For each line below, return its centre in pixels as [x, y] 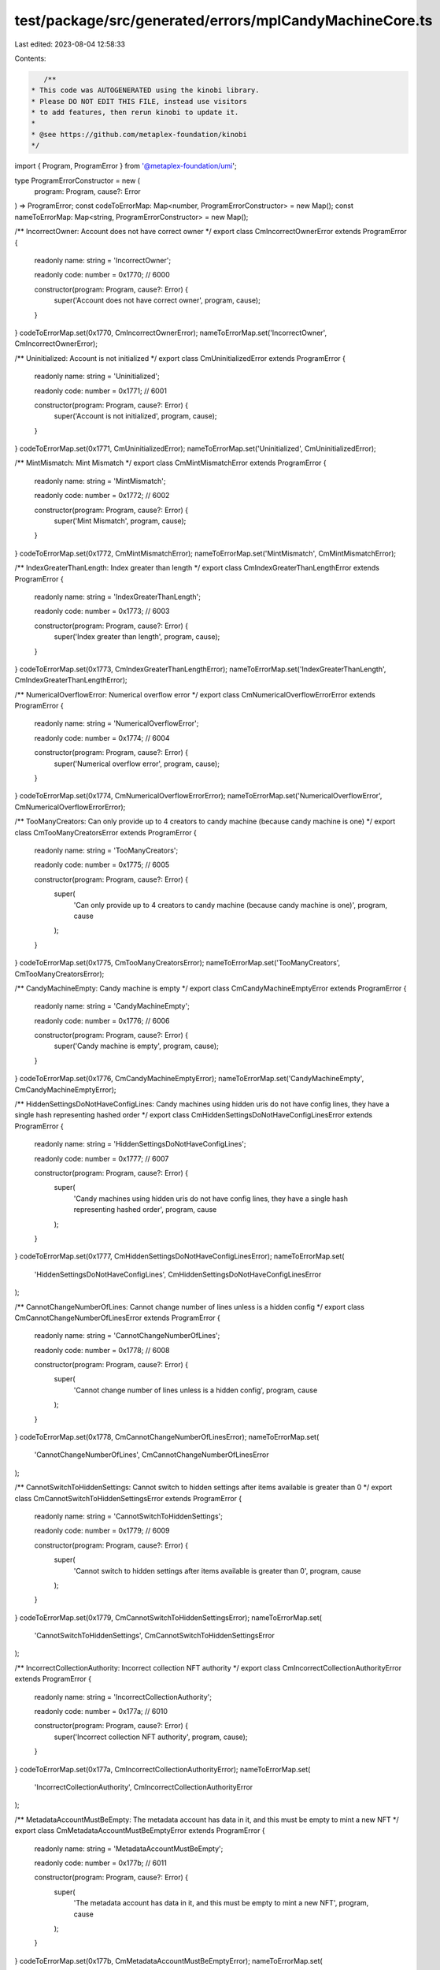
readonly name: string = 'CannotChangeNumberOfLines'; [127, 1336]
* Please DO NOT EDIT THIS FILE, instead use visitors [139, 101]
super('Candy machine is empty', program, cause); [137, 1046]
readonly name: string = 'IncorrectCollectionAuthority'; [123, 1697]
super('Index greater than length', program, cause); [137, 637]
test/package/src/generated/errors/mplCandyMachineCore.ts [224, 20]
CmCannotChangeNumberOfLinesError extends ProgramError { [117, 1318]
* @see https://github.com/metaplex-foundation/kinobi [139, 134]
